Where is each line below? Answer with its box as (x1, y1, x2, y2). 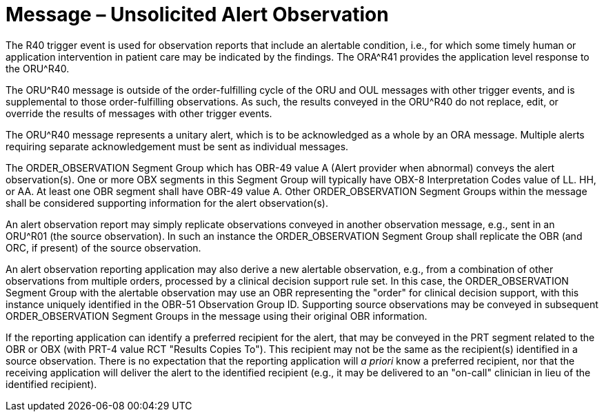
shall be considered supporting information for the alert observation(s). (6, 196, 328, 209)
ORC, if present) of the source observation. (6, 241, 201, 254)
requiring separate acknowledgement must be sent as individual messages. (6, 140, 349, 152)
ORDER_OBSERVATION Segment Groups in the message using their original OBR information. (6, 309, 427, 322)
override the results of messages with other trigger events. (6, 107, 272, 119)
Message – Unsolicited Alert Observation (6, 3, 389, 26)
